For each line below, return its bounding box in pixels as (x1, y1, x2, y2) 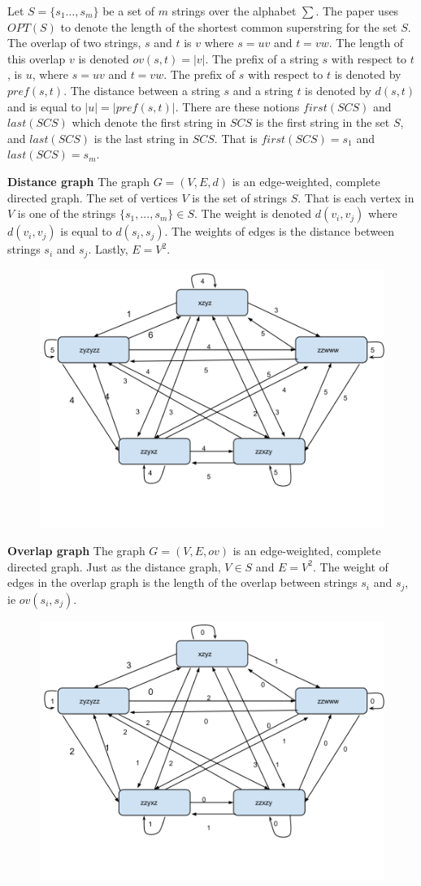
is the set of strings (192, 189, 287, 206)
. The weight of (312, 558, 388, 575)
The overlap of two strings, (7, 34, 141, 51)
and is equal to (7, 98, 81, 115)
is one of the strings (17, 205, 116, 222)
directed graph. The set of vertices (7, 189, 178, 206)
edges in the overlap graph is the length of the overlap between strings (7, 574, 358, 591)
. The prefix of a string (205, 50, 319, 67)
